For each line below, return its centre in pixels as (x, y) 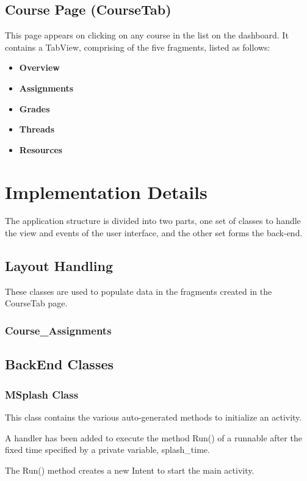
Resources (41, 149)
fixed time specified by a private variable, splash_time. (107, 450)
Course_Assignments (58, 330)
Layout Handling (59, 266)
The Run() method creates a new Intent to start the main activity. (130, 470)
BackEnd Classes (60, 364)
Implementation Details (106, 191)
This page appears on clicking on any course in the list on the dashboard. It (147, 35)
